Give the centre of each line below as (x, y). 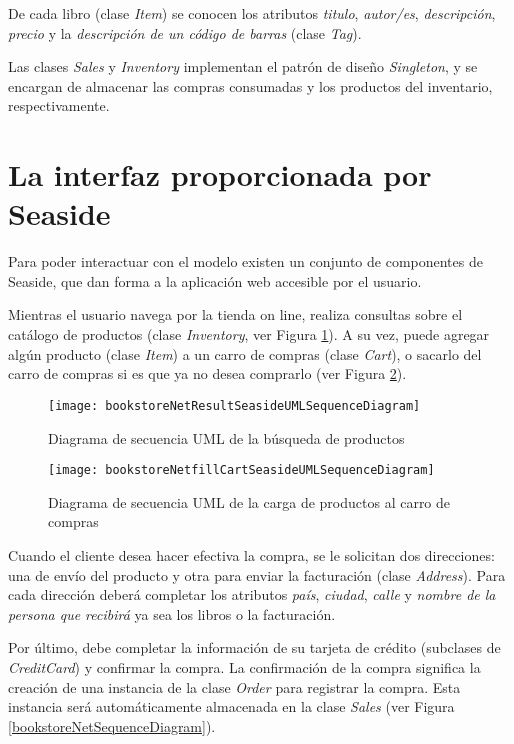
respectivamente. (59, 105)
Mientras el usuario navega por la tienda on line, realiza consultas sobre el (235, 314)
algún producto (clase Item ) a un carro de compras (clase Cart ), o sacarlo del (245, 353)
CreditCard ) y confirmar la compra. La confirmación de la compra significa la (244, 666)
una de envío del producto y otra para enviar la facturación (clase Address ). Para (257, 574)
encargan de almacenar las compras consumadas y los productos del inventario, (250, 85)
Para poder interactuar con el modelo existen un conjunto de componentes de (245, 261)
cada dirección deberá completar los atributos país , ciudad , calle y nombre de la (252, 594)
